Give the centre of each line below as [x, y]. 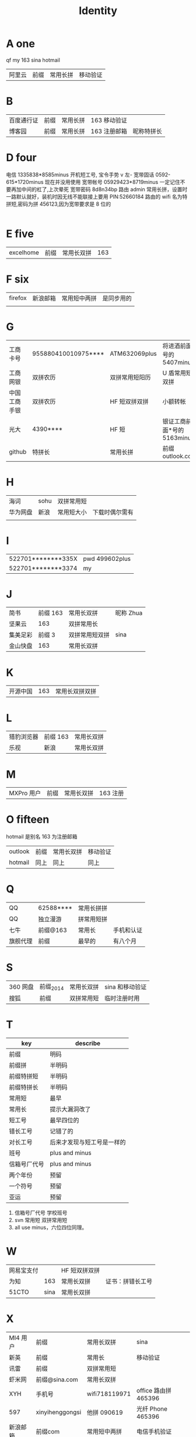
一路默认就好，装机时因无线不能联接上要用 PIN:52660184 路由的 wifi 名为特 [97, 196]
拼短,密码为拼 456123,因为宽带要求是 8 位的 [59, 204]
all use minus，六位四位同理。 [51, 1227]
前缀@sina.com [57, 1380]
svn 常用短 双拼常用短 [41, 1220]
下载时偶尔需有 [113, 512]
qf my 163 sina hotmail [33, 60]
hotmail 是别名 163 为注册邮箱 [42, 837]
